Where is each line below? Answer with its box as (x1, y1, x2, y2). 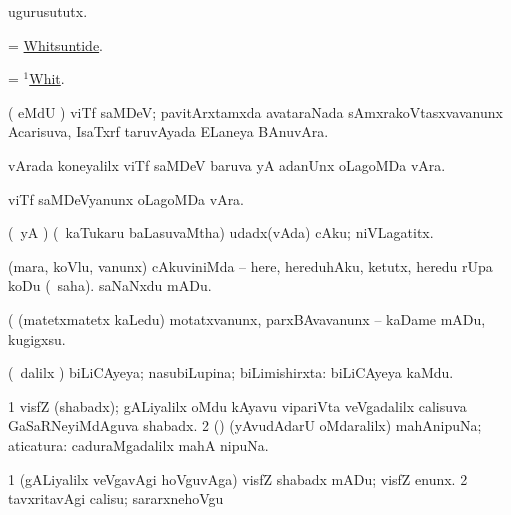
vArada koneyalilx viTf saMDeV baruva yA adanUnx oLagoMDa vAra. (8, 154, 446, 175)
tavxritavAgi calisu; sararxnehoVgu (8, 488, 224, 509)
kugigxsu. (8, 328, 66, 349)
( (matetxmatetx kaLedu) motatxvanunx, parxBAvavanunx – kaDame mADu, (8, 308, 486, 329)
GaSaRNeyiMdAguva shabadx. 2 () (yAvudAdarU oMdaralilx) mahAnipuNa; (8, 415, 482, 436)
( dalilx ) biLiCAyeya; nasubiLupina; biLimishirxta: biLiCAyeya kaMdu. (8, 362, 454, 383)
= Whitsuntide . (8, 34, 104, 55)
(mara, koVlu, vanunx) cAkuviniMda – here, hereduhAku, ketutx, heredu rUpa (8, 255, 493, 276)
